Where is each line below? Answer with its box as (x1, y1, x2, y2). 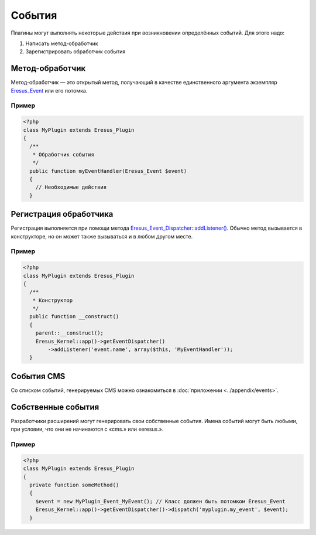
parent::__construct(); (35, 330, 104, 336)
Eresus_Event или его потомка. (11, 87, 88, 94)
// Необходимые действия (35, 184, 107, 190)
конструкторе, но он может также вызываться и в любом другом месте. (11, 233, 193, 240)
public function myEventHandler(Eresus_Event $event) (29, 168, 187, 174)
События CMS (11, 371, 66, 381)
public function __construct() (29, 313, 119, 320)
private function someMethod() (29, 481, 119, 488)
